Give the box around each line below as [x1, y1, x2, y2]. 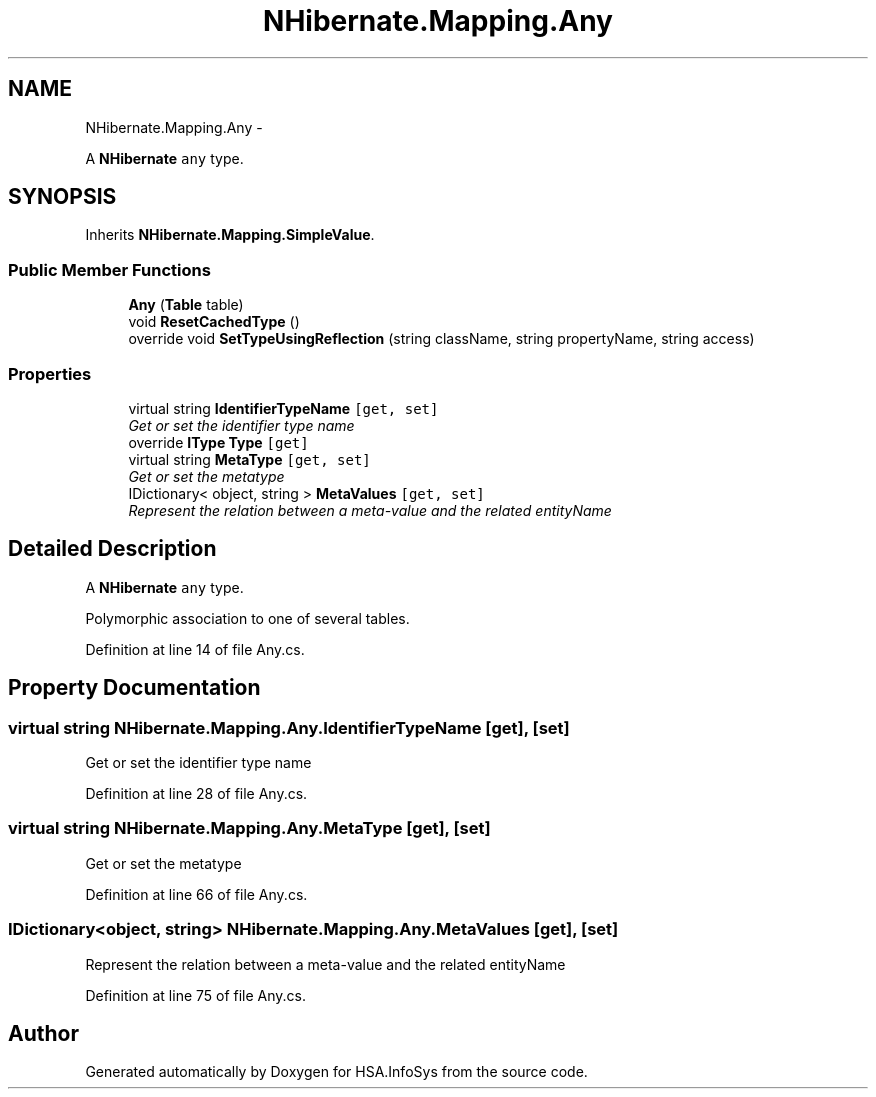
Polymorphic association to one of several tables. [85, 609, 410, 627]
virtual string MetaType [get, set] [128, 450, 371, 468]
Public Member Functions [8, 259, 211, 280]
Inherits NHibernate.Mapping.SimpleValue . [85, 226, 375, 244]
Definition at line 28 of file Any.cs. [85, 785, 308, 802]
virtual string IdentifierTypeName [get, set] [128, 399, 439, 417]
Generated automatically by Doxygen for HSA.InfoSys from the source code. [85, 1063, 588, 1081]
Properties [8, 363, 92, 384]
